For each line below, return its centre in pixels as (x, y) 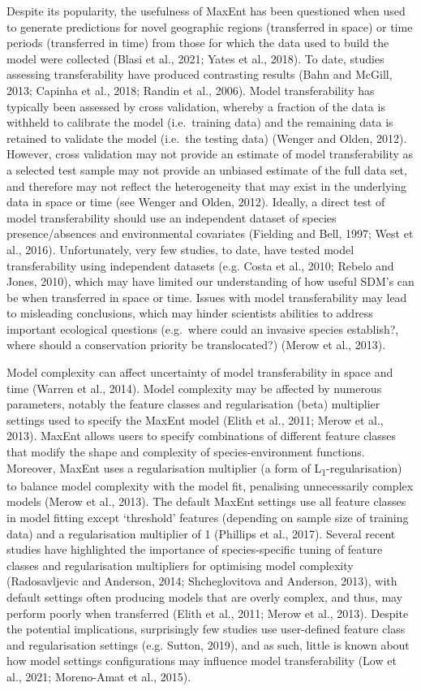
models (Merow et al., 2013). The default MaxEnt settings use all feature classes (206, 501)
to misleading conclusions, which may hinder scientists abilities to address (190, 313)
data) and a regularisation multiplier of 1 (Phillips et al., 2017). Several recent (201, 533)
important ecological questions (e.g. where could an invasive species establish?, (203, 328)
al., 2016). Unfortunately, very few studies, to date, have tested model (180, 249)
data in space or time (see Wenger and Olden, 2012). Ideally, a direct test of (196, 202)
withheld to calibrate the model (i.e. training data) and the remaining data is (200, 122)
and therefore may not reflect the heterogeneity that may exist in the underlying (206, 186)
